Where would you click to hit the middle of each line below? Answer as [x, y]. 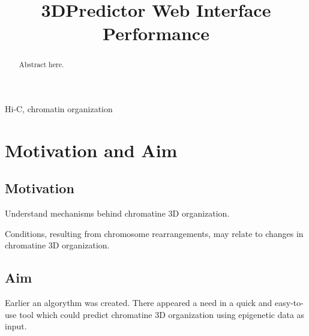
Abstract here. [41, 64]
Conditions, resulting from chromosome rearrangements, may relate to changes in [154, 233]
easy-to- [289, 303]
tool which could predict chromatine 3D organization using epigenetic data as [162, 314]
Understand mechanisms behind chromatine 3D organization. [117, 213]
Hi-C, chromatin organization [59, 109]
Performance [156, 33]
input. [16, 326]
